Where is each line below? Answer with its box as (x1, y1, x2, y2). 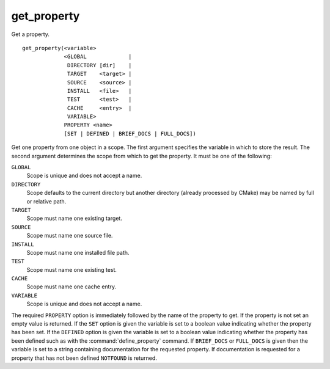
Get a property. (11, 31, 50, 38)
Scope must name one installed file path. (26, 249, 130, 256)
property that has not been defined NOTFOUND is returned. (11, 354, 157, 362)
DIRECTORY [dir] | (67, 62, 132, 68)
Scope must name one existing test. (26, 266, 117, 273)
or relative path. (26, 197, 67, 205)
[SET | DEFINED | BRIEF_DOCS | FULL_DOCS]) (64, 130, 197, 137)
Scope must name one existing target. (26, 214, 122, 222)
